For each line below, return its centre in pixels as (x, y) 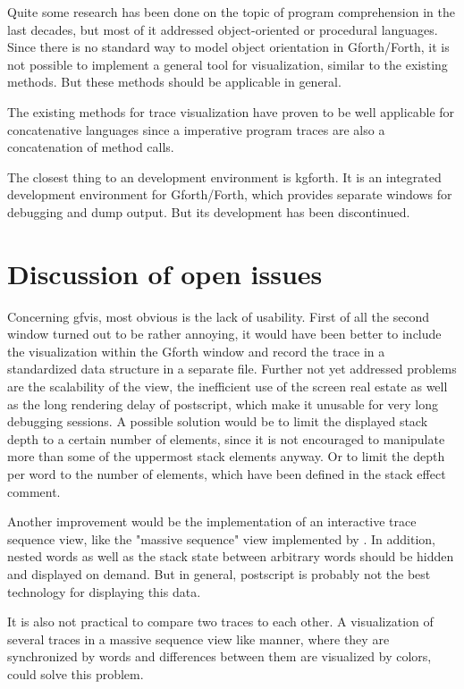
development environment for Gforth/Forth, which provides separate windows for (230, 194)
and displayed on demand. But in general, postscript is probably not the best (219, 573)
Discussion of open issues (165, 273)
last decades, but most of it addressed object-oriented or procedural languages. (223, 29)
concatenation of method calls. (91, 147)
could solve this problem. (76, 673)
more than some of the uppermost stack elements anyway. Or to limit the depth (226, 456)
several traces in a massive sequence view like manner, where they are (198, 639)
